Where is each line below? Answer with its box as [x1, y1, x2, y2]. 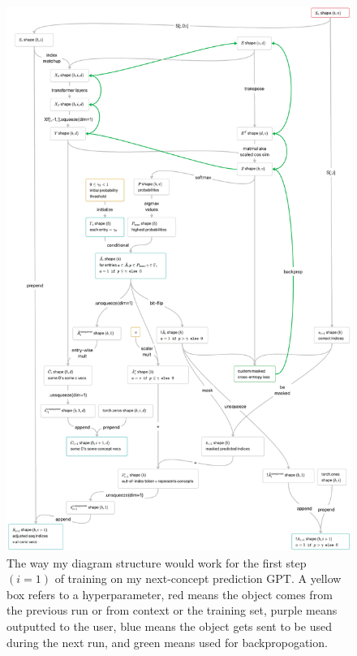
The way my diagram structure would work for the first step [6, 554, 307, 571]
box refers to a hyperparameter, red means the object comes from [6, 585, 333, 602]
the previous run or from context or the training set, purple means [6, 602, 338, 619]
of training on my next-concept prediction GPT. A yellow [54, 570, 342, 587]
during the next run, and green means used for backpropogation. [6, 633, 328, 650]
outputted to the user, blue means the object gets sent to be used [6, 618, 332, 635]
